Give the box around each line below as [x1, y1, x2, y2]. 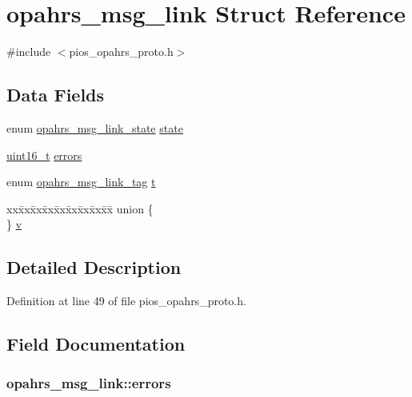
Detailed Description [6, 255, 182, 280]
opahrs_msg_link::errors [6, 373, 171, 393]
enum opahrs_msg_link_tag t [6, 173, 156, 190]
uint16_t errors [6, 146, 82, 163]
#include [6, 43, 51, 60]
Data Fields [6, 82, 105, 107]
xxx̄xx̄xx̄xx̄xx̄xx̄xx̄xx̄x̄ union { [6, 200, 154, 216]
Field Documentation [6, 331, 186, 356]
